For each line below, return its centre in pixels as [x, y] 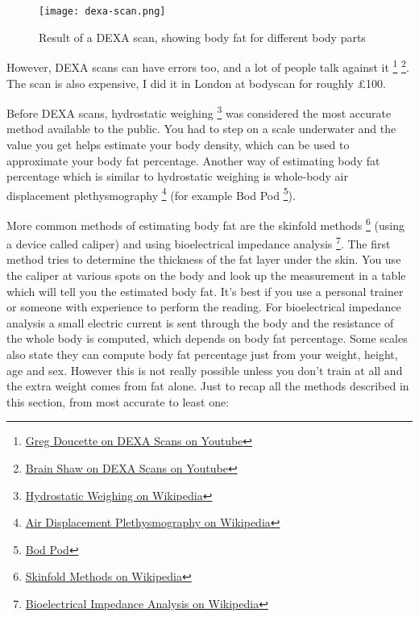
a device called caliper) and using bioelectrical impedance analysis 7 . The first [199, 242]
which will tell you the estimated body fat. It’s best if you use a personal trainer [205, 291]
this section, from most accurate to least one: [118, 401]
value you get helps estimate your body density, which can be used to [178, 144]
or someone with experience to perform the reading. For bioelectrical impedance [204, 307]
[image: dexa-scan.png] [102, 11]
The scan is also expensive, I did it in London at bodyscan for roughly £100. [196, 83]
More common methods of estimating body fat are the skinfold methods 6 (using [205, 223]
